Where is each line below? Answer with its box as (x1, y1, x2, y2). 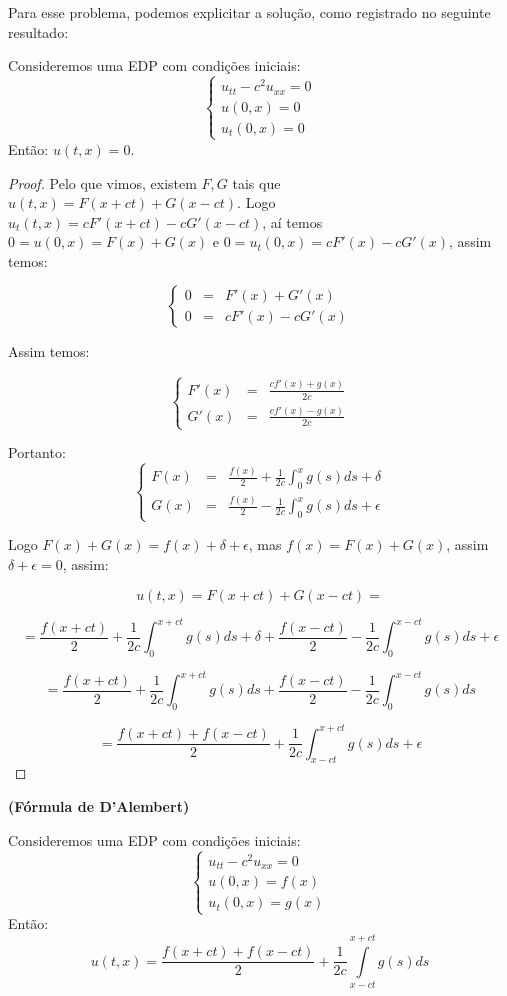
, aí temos (262, 211, 323, 232)
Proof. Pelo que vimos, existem (8, 172, 197, 193)
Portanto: (8, 442, 66, 463)
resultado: (8, 21, 69, 42)
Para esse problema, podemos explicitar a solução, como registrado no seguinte (8, 2, 491, 22)
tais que (232, 172, 281, 193)
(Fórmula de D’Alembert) (8, 796, 190, 817)
